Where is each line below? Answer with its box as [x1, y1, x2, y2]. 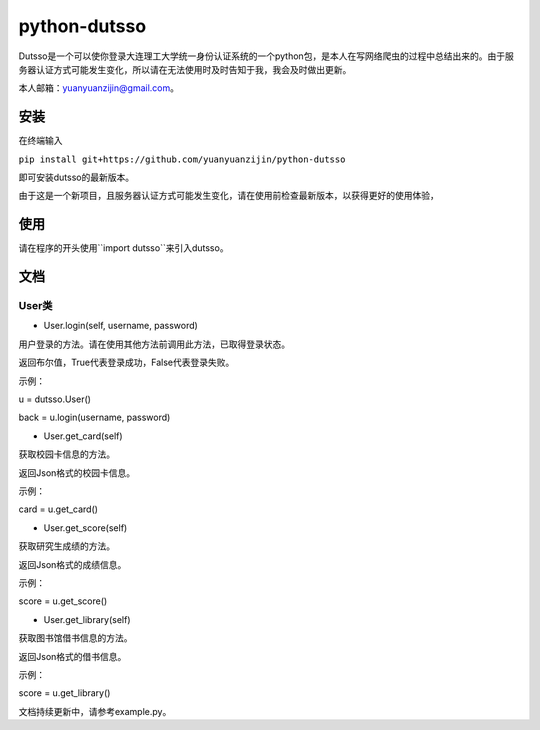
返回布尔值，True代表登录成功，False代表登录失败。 [18, 356, 235, 369]
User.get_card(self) [43, 430, 124, 442]
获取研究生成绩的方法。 [18, 540, 115, 552]
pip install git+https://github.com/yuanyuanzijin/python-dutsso [18, 153, 346, 165]
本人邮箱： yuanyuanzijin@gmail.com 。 [18, 82, 180, 94]
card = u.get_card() [18, 503, 99, 515]
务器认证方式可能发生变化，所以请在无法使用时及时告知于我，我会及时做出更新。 [18, 63, 352, 75]
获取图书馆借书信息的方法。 [18, 632, 133, 644]
